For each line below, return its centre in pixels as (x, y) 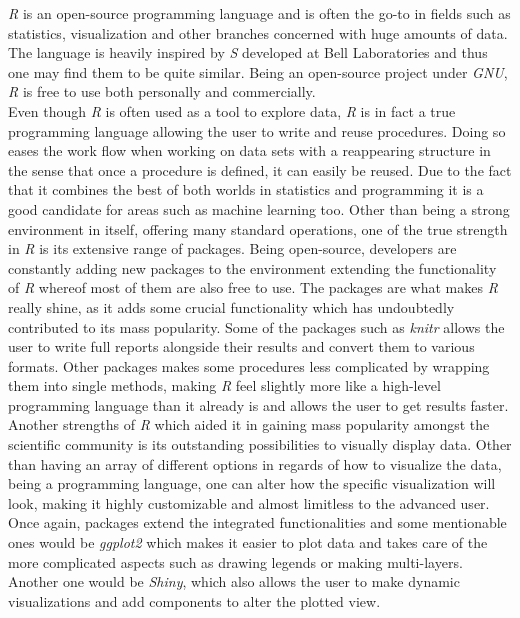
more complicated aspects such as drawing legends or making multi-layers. (235, 561)
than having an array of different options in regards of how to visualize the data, (255, 463)
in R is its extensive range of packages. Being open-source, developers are (232, 248)
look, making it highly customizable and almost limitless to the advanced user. (249, 502)
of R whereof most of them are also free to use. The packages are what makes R (253, 287)
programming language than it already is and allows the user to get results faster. (258, 404)
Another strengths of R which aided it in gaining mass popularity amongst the (249, 424)
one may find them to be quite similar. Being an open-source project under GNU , (258, 71)
